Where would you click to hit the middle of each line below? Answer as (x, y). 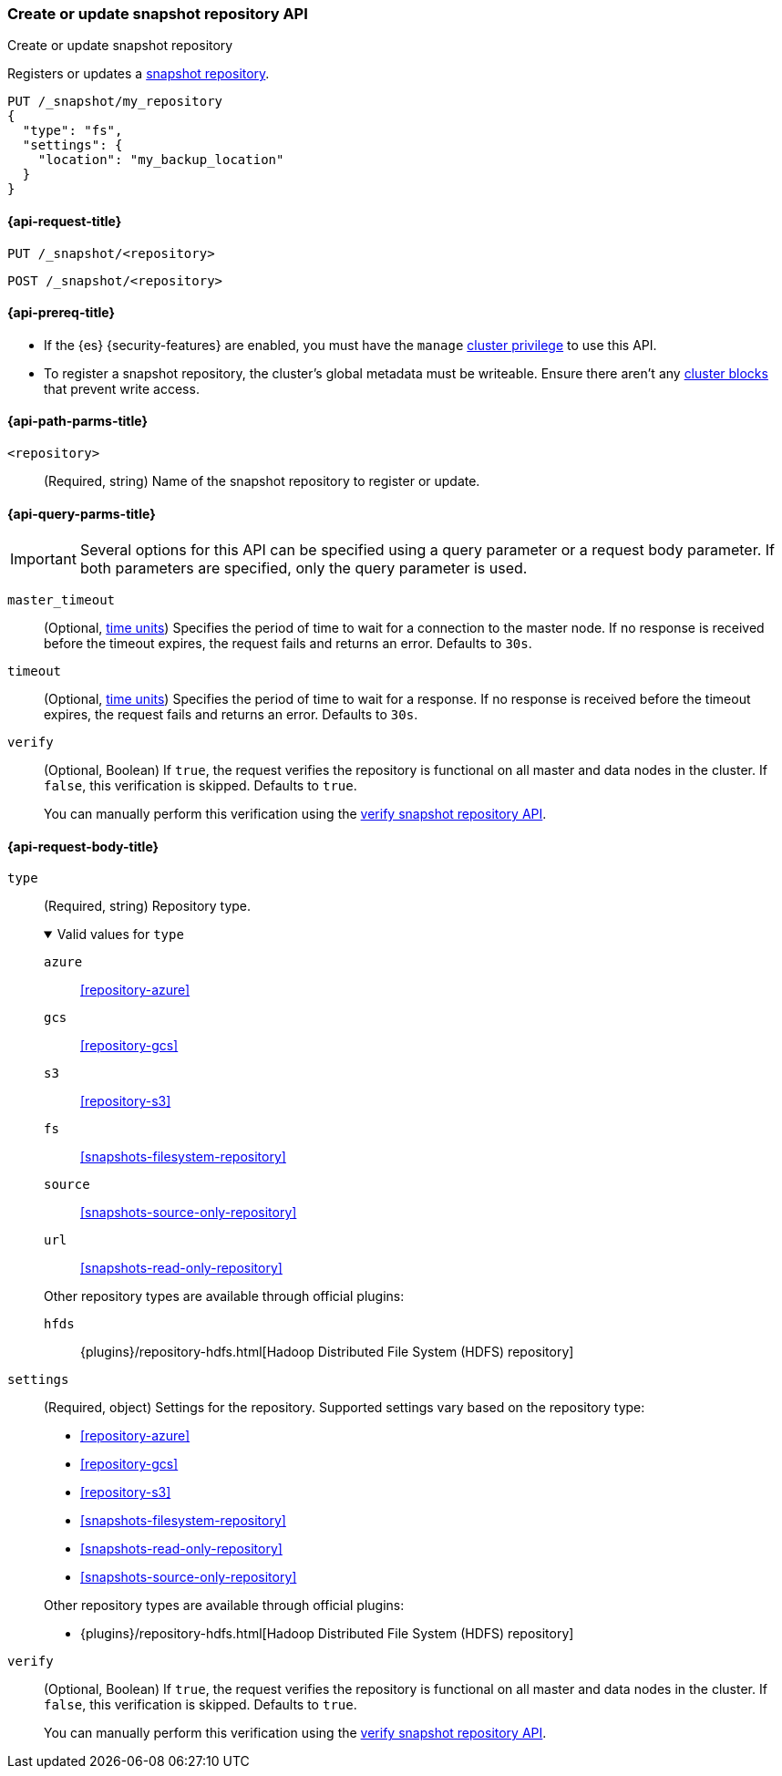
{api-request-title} (65, 221)
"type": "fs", (72, 131)
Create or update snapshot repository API (158, 14)
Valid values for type (120, 934)
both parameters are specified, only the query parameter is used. (304, 568)
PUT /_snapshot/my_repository (115, 102)
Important (43, 559)
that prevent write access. (122, 388)
